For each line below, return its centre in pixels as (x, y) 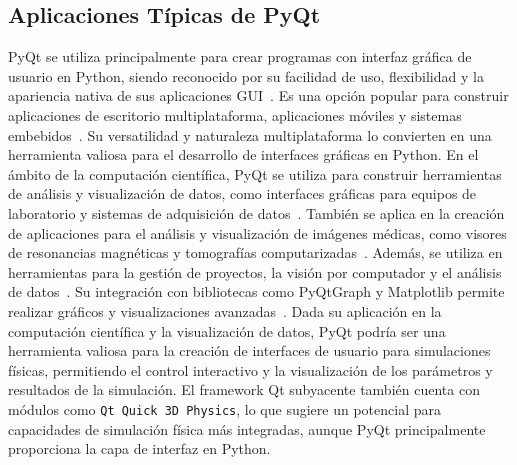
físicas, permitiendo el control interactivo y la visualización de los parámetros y (250, 369)
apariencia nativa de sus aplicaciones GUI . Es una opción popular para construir (258, 95)
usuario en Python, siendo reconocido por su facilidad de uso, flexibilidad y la (246, 75)
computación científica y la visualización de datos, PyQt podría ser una (227, 330)
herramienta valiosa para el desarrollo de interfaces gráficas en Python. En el (243, 154)
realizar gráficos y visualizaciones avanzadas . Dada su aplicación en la (225, 310)
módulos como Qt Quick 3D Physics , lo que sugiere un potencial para (224, 408)
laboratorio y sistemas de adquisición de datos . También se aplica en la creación (256, 212)
